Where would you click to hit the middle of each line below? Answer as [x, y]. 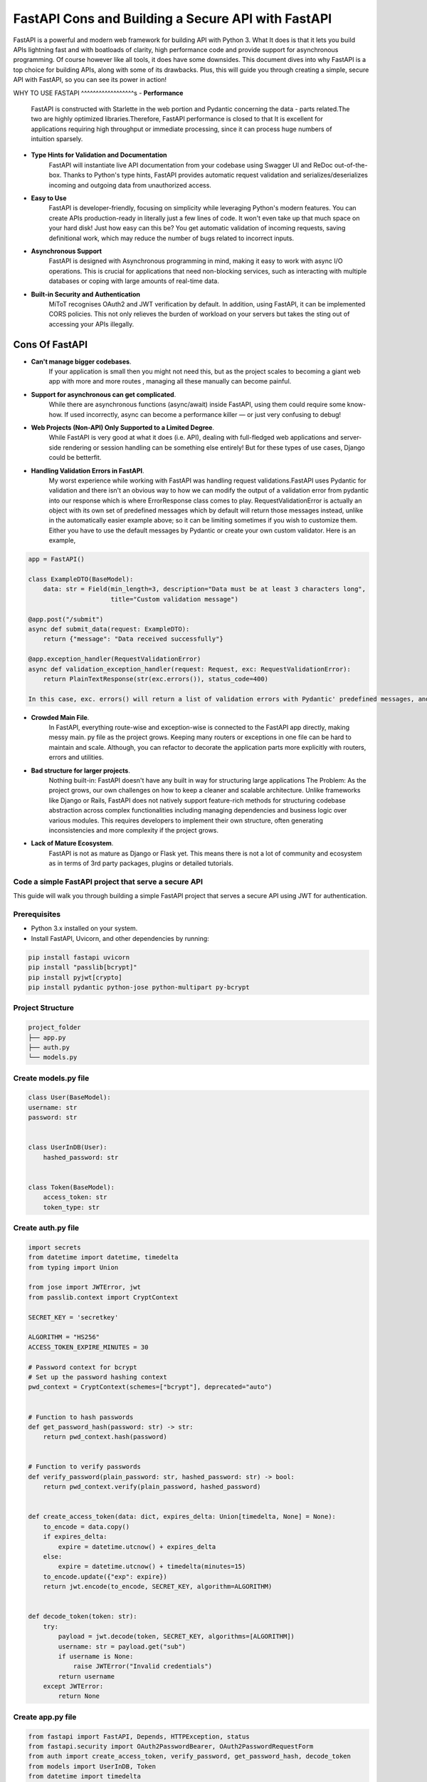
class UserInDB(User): [68, 1147]
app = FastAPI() [57, 559]
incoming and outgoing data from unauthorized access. [130, 185]
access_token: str [75, 1197]
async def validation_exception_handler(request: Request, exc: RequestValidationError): [190, 669]
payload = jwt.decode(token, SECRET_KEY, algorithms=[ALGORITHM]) [176, 1637]
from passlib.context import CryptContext [103, 1297]
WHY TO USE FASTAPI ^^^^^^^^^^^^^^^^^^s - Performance [98, 93]
